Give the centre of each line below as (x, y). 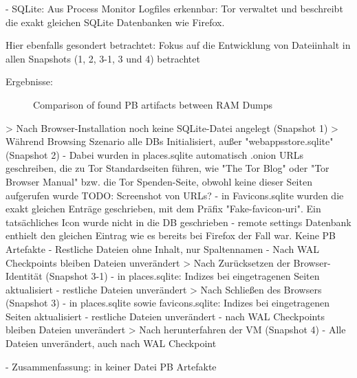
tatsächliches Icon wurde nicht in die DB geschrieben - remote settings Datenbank (178, 222)
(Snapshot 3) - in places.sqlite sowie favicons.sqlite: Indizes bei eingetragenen (168, 303)
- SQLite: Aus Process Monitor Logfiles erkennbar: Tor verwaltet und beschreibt (174, 8)
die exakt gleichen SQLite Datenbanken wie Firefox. (115, 22)
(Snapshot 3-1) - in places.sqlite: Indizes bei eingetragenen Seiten (183, 276)
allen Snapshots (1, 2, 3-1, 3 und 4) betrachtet (103, 58)
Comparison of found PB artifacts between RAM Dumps (153, 104)
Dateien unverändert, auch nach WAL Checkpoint (111, 343)
